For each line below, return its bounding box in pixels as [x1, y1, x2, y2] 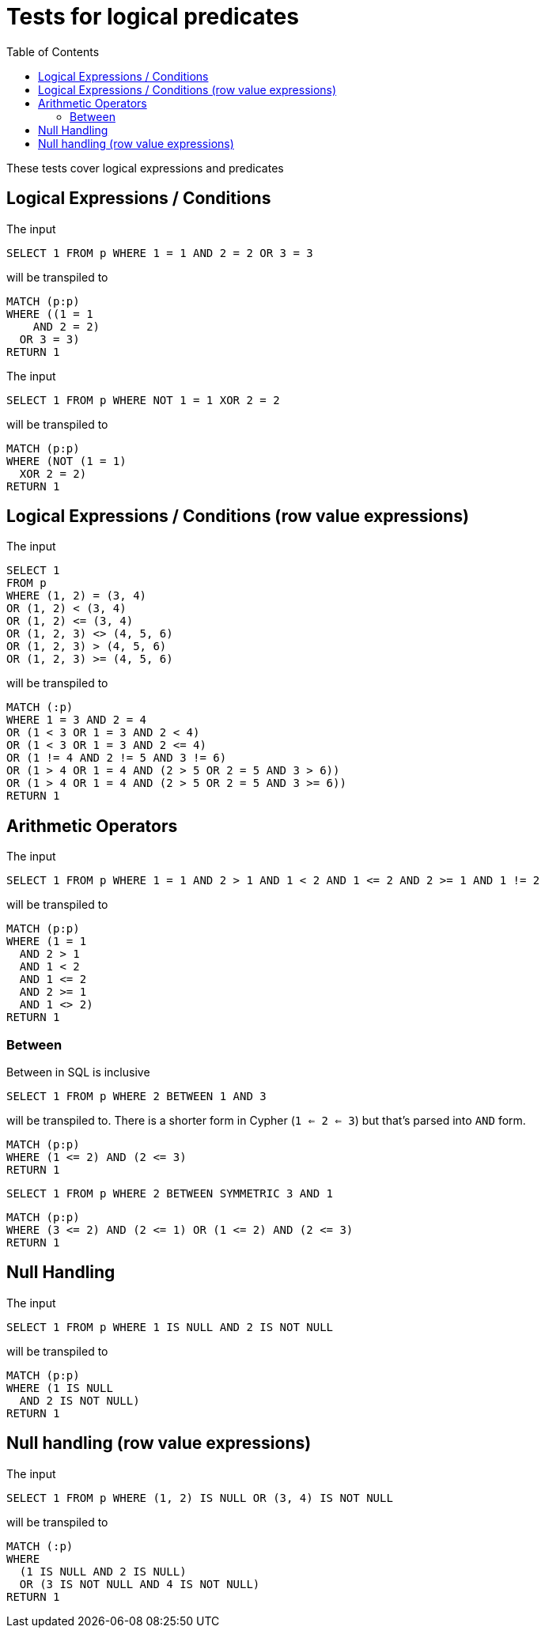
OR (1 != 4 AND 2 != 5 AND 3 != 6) [6, 751, 227, 765]
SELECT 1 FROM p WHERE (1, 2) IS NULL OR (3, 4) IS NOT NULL [6, 1491, 393, 1504]
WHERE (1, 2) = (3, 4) [6, 589, 147, 603]
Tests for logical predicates [6, 3, 299, 30]
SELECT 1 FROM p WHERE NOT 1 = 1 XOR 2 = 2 [6, 393, 280, 407]
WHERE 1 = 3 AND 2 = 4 [6, 713, 147, 727]
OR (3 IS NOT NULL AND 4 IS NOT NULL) [19, 1577, 260, 1591]
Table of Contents [6, 44, 100, 59]
